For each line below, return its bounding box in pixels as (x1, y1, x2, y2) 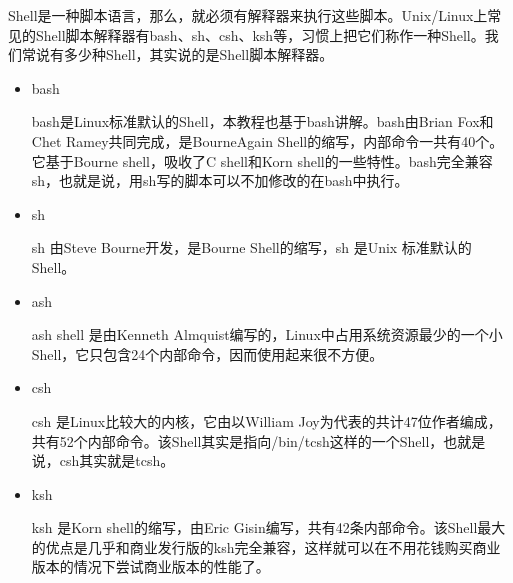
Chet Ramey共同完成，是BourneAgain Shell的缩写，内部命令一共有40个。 (31, 130, 504, 151)
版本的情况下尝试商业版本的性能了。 (31, 556, 270, 577)
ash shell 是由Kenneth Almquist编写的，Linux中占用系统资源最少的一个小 (31, 324, 503, 345)
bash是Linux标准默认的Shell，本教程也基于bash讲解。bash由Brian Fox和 (31, 111, 494, 132)
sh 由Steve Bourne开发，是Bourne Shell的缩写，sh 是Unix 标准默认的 (31, 237, 472, 258)
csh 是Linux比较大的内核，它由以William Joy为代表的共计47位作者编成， (31, 410, 502, 431)
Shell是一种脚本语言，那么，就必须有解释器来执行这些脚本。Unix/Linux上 (8, 5, 488, 25)
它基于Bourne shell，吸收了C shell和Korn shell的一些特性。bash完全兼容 (31, 150, 493, 171)
